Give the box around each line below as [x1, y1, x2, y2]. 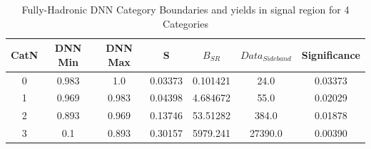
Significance [301, 47, 360, 62]
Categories [163, 16, 208, 31]
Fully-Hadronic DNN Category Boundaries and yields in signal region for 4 [21, 2, 350, 16]
